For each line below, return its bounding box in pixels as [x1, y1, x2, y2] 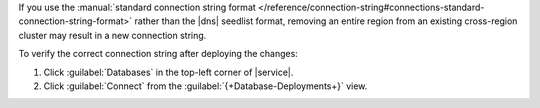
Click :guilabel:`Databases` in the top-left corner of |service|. [43, 66, 294, 78]
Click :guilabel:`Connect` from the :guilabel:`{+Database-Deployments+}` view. [43, 80, 368, 92]
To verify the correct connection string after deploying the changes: [18, 48, 299, 60]
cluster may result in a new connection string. [18, 29, 207, 41]
